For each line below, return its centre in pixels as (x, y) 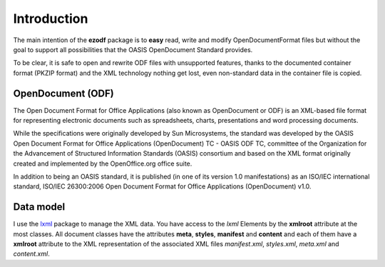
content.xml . (31, 254)
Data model (39, 207)
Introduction (51, 19)
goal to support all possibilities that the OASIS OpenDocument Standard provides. (133, 49)
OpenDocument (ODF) (63, 93)
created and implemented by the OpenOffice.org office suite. (103, 163)
